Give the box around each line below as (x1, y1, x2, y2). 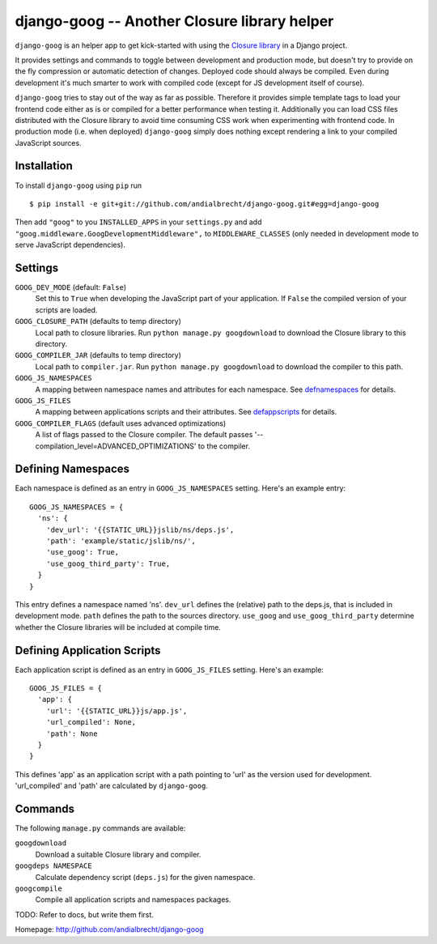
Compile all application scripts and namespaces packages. (35, 895, 231, 904)
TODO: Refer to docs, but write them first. (15, 909, 154, 919)
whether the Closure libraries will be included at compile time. (15, 622, 222, 631)
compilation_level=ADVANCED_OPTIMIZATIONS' (35, 441, 197, 451)
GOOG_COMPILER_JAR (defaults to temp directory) (15, 351, 182, 360)
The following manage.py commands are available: (15, 823, 186, 833)
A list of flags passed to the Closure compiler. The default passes (35, 430, 253, 440)
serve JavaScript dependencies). (15, 240, 125, 250)
